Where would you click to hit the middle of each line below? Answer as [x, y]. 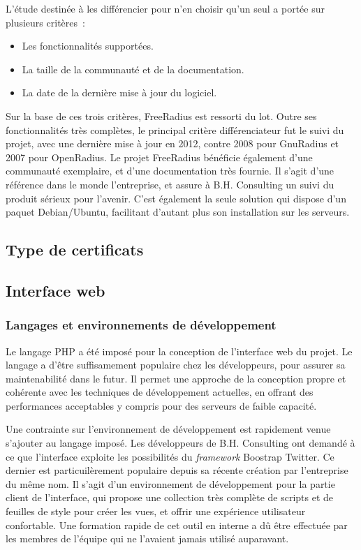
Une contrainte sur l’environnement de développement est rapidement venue [168, 429]
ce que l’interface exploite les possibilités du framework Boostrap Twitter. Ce [170, 456]
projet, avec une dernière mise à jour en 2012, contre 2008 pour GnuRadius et [172, 143]
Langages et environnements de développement [141, 325]
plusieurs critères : [45, 22]
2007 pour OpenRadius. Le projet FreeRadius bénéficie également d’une [159, 157]
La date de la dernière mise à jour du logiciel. [119, 92]
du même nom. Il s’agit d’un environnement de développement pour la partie [170, 483]
